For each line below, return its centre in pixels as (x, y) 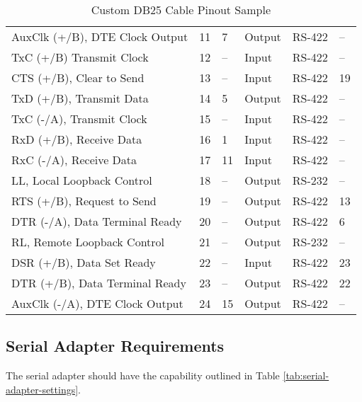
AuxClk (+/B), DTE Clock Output (100, 36)
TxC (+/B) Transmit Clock (80, 57)
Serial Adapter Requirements (115, 346)
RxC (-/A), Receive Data (74, 160)
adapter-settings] (42, 389)
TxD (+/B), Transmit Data (80, 98)
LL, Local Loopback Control (82, 180)
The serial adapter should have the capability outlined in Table (143, 375)
